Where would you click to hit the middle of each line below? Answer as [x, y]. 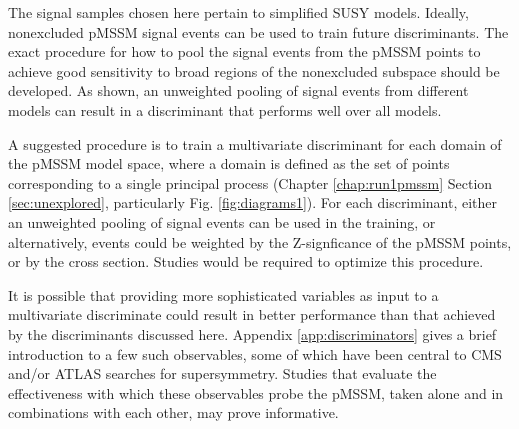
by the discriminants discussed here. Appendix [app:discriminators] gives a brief [252, 333]
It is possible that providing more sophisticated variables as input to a [223, 294]
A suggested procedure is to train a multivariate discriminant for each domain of [255, 143]
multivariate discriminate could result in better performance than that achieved [252, 314]
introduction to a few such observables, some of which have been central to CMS [255, 353]
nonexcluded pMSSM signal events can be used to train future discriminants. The [258, 31]
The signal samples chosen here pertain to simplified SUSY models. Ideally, [238, 12]
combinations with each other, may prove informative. [173, 412]
